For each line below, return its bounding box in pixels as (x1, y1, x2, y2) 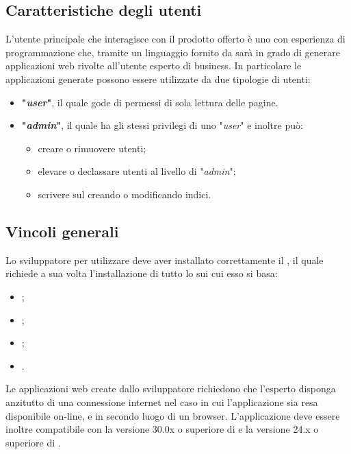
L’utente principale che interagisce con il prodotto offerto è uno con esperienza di (5, 32, 346, 46)
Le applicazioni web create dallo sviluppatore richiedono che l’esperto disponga (5, 381, 336, 396)
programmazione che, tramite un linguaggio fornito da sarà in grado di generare (5, 45, 340, 59)
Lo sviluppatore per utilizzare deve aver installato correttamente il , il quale (5, 252, 324, 267)
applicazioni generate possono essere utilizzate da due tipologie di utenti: (5, 71, 311, 86)
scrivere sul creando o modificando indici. (38, 187, 211, 201)
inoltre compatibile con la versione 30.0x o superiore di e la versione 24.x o (5, 422, 319, 436)
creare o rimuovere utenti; (38, 141, 146, 155)
